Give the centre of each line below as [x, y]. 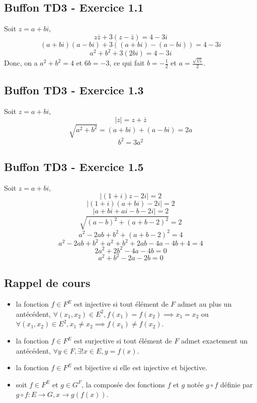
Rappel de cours [47, 283]
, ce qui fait [127, 63]
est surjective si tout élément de [123, 340]
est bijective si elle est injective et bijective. [141, 367]
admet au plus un [204, 304]
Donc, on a [21, 63]
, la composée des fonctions [123, 384]
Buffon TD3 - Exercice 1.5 [74, 167]
